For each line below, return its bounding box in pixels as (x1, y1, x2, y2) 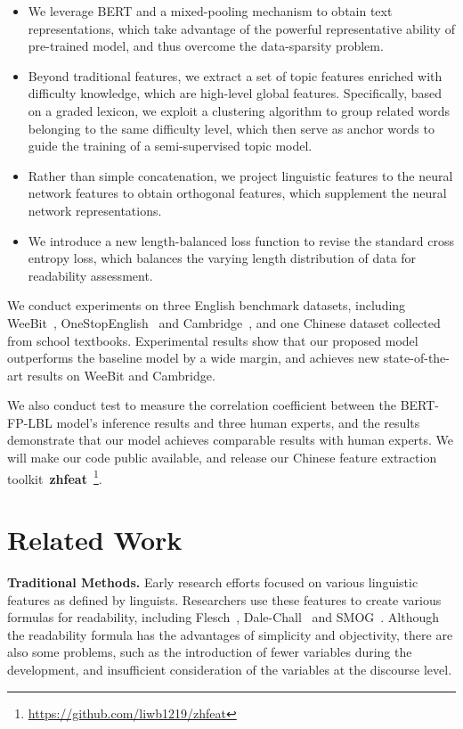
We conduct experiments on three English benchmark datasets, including (7, 296, 406, 315)
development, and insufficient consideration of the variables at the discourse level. (7, 660, 452, 678)
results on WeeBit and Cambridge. (27, 365, 215, 384)
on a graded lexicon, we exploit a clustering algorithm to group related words (28, 101, 451, 119)
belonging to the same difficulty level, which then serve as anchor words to (28, 119, 435, 137)
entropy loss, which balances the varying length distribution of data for (28, 249, 417, 267)
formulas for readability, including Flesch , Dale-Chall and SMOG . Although (7, 608, 440, 627)
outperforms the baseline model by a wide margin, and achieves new (7, 348, 379, 367)
